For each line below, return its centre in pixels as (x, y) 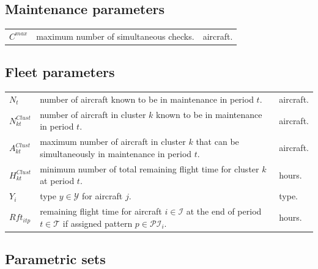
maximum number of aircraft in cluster (113, 142)
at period (57, 181)
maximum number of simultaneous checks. (115, 36)
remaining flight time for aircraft (101, 211)
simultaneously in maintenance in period (116, 153)
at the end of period (224, 211)
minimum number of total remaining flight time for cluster (150, 168)
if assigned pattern (98, 223)
